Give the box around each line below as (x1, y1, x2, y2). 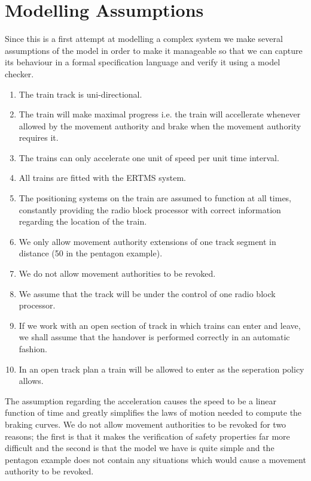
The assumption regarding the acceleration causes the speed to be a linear (5, 394, 276, 407)
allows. (19, 374, 44, 387)
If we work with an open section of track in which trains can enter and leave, (19, 319, 301, 331)
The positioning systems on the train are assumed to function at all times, (19, 192, 292, 204)
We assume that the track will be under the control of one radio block (19, 287, 276, 300)
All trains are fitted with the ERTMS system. (19, 171, 186, 184)
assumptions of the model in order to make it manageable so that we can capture (5, 44, 303, 56)
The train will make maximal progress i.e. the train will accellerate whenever (19, 108, 301, 120)
